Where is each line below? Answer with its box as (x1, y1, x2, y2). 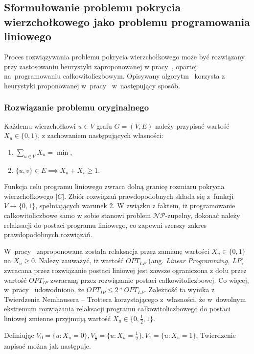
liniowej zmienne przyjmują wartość (4, 313, 111, 323)
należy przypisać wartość (155, 120, 230, 131)
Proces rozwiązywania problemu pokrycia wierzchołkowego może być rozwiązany (4, 51, 245, 61)
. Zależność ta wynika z (144, 284, 215, 295)
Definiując (4, 329, 34, 340)
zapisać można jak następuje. (4, 341, 91, 351)
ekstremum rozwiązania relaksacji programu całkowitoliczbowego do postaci (4, 303, 231, 314)
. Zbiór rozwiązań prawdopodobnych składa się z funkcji (64, 191, 234, 201)
